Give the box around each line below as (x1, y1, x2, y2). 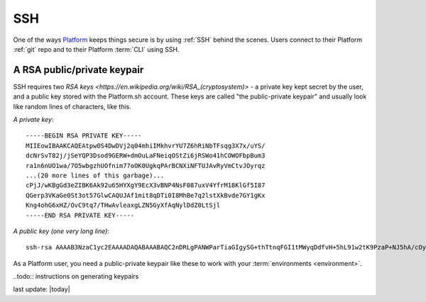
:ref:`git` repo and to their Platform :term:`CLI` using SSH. (13, 45, 180, 53)
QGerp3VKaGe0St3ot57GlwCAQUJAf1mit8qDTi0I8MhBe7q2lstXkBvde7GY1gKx (26, 191, 266, 199)
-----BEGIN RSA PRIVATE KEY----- (26, 132, 142, 140)
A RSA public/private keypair (13, 64, 144, 76)
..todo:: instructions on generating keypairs (13, 272, 139, 281)
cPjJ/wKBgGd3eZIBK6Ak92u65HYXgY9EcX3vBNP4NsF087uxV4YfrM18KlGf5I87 (26, 181, 266, 189)
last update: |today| (13, 285, 70, 293)
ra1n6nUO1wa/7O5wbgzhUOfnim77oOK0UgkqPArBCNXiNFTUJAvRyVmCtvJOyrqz (26, 162, 266, 169)
